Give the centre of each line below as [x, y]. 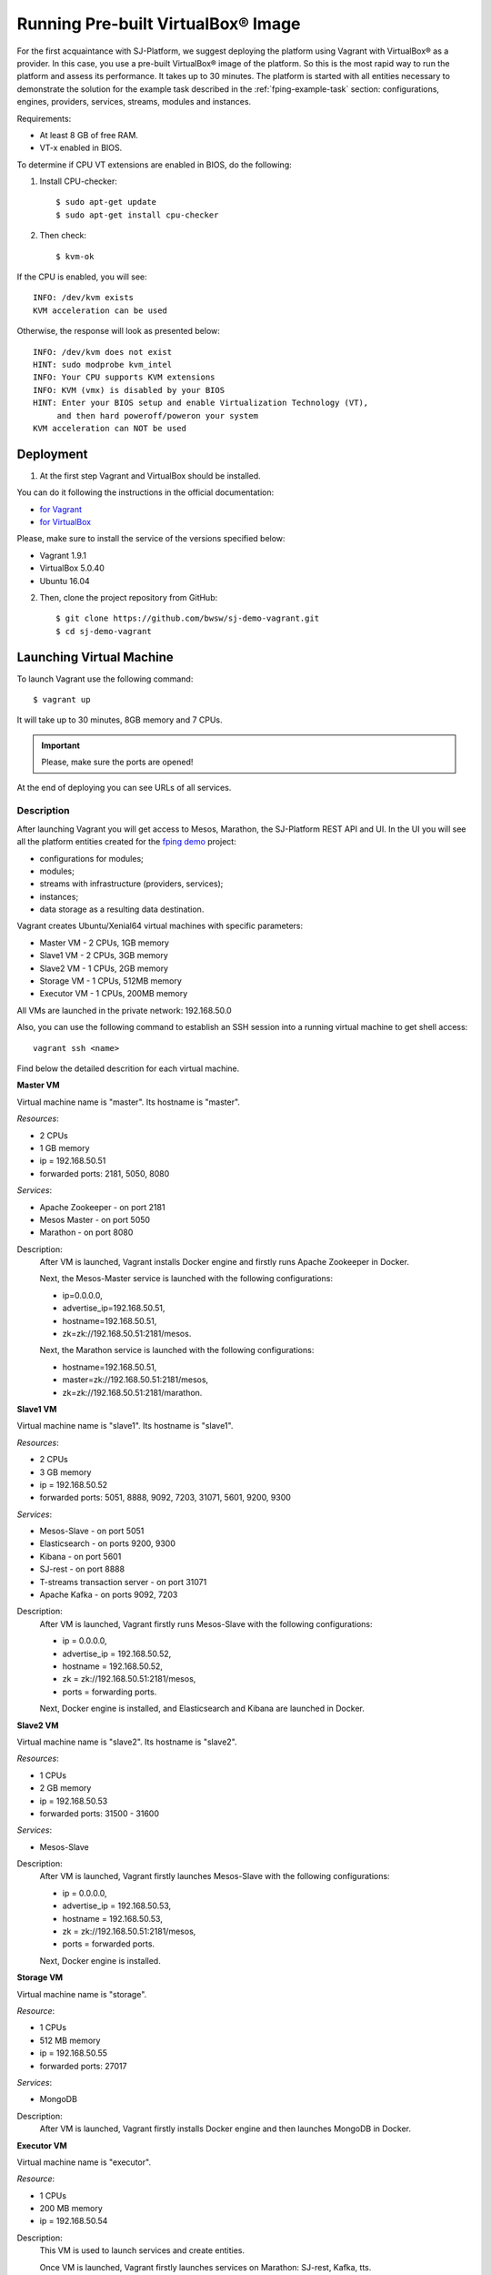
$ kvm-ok [75, 256]
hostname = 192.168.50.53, [112, 1918]
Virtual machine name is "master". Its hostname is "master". [129, 1102]
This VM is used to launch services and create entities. [142, 2250]
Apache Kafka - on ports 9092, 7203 [109, 1595]
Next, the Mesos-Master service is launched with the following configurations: [186, 1279]
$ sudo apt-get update [106, 202]
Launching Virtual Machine [95, 657]
